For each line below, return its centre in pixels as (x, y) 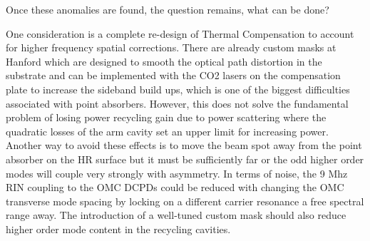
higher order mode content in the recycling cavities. (118, 229)
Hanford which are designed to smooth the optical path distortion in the (164, 61)
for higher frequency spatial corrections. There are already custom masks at (171, 47)
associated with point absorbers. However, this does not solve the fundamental (177, 103)
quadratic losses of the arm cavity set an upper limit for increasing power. (167, 131)
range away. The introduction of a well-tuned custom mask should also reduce (176, 215)
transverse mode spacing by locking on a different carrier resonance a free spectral (185, 201)
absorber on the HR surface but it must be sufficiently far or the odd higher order (185, 159)
